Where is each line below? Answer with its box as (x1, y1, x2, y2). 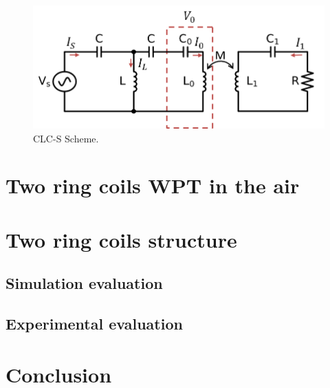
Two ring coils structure (5, 225, 237, 253)
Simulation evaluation (5, 272, 163, 294)
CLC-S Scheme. (33, 131, 99, 145)
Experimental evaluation (5, 313, 183, 334)
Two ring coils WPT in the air (5, 171, 300, 200)
